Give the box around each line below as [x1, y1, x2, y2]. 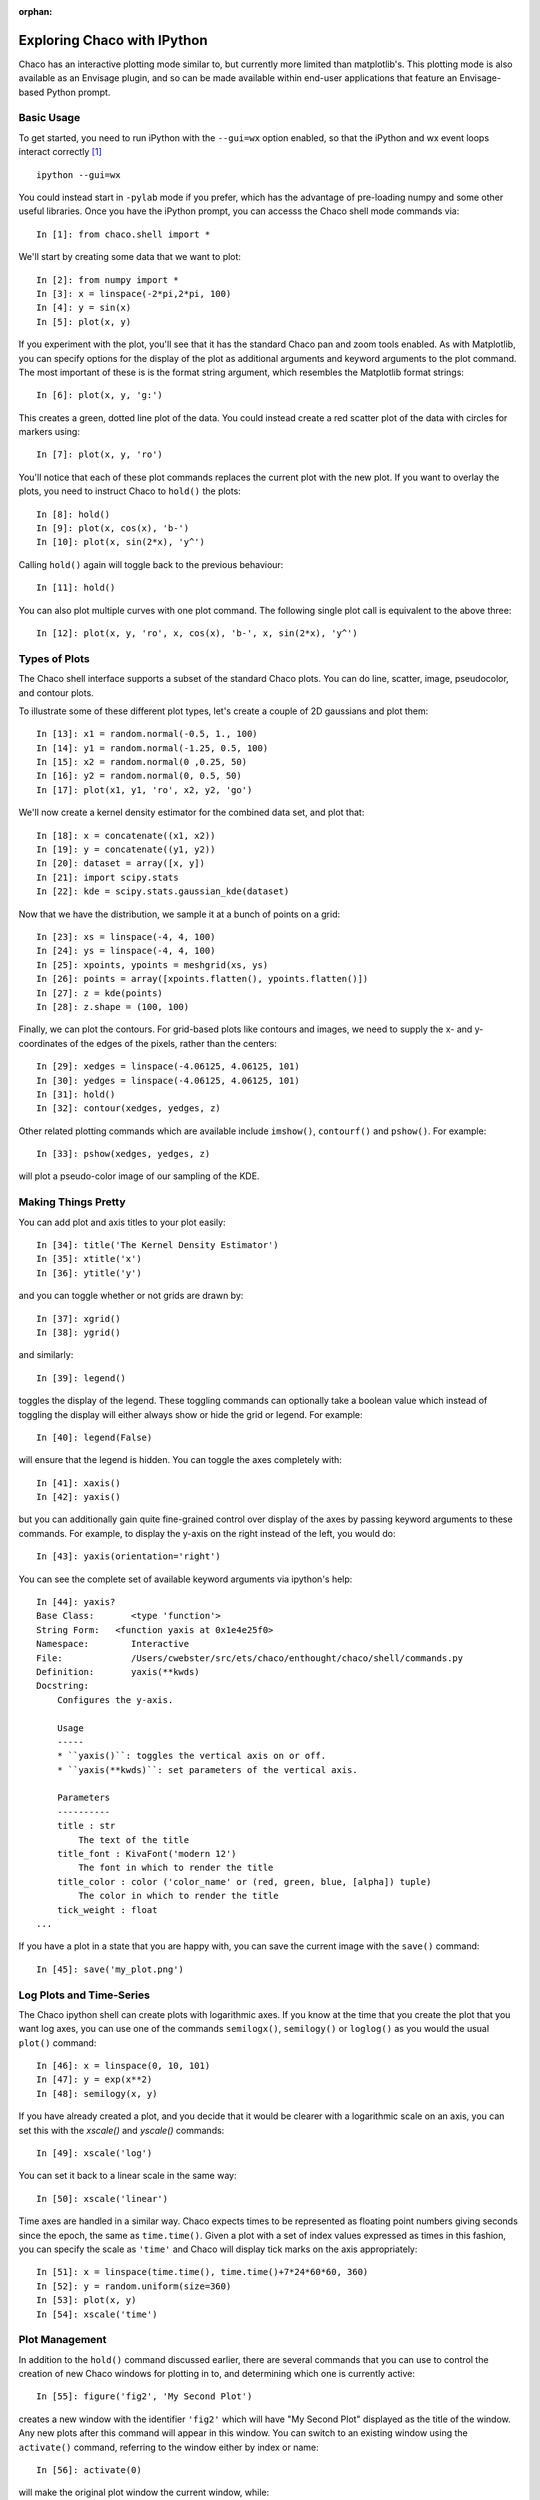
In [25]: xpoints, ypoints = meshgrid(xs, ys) [36, 959, 269, 970]
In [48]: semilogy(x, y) [36, 2088, 158, 2099]
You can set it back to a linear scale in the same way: [18, 2170, 237, 2182]
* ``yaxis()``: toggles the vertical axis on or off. [56, 1750, 327, 1762]
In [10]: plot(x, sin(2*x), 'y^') [36, 536, 205, 548]
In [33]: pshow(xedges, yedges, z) [36, 1148, 211, 1160]
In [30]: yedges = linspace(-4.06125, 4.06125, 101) [36, 1075, 300, 1086]
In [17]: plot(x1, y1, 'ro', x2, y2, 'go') [36, 784, 253, 795]
